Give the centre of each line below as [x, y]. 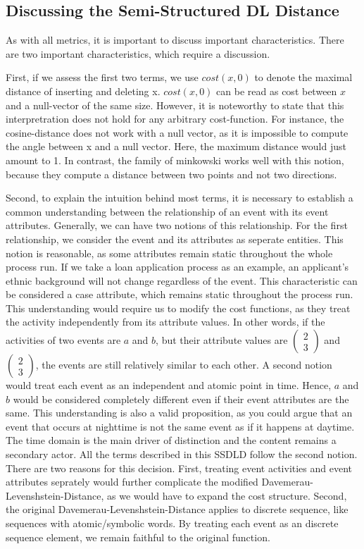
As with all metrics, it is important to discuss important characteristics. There [175, 40]
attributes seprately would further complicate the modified [132, 482]
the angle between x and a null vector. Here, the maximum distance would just [176, 146]
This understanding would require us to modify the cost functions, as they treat [178, 308]
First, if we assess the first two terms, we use [102, 77]
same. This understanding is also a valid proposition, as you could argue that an [179, 413]
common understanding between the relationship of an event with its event [167, 211]
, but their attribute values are [222, 340]
